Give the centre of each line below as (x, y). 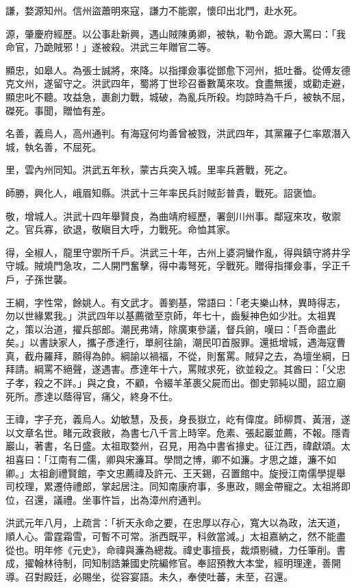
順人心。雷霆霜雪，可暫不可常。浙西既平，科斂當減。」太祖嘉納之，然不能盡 (176, 536)
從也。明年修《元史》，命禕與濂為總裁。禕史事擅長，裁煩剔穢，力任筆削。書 (176, 549)
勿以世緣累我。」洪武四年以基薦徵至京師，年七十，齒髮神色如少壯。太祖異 (171, 316)
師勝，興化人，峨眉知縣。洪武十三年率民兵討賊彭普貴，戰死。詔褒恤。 (164, 192)
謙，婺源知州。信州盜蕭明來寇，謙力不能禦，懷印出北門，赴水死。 (154, 10)
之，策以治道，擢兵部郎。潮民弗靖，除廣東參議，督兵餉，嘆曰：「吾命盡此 (171, 329)
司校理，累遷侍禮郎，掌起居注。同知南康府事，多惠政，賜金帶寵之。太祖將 (173, 486)
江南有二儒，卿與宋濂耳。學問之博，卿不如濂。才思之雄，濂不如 (192, 460)
